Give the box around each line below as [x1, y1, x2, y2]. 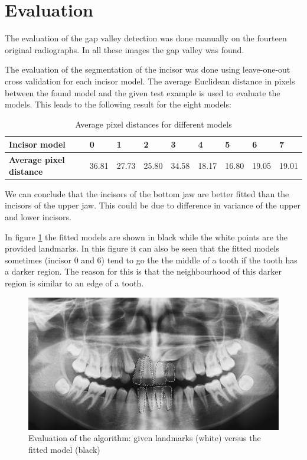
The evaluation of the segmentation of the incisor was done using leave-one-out [5, 63, 290, 76]
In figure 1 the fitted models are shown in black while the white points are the [5, 230, 288, 243]
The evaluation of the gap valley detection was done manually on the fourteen [5, 32, 287, 44]
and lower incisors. [5, 211, 72, 223]
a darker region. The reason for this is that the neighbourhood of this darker [5, 265, 282, 278]
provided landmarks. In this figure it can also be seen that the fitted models [5, 242, 279, 255]
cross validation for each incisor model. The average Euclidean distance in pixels [5, 74, 295, 87]
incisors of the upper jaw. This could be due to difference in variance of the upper [5, 199, 301, 211]
